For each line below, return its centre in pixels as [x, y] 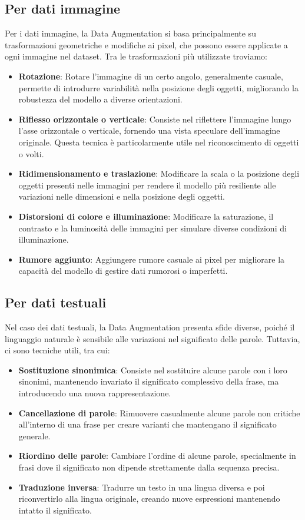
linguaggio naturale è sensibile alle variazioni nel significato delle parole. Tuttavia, [152, 338]
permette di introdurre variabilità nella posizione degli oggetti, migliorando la [158, 87]
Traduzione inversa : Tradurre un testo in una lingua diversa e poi [142, 487]
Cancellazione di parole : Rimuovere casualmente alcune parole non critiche [159, 413]
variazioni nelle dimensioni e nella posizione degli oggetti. [122, 196]
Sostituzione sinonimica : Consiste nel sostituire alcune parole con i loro [153, 370]
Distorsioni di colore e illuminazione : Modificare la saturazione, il [146, 216]
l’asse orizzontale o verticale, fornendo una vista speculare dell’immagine [149, 130]
